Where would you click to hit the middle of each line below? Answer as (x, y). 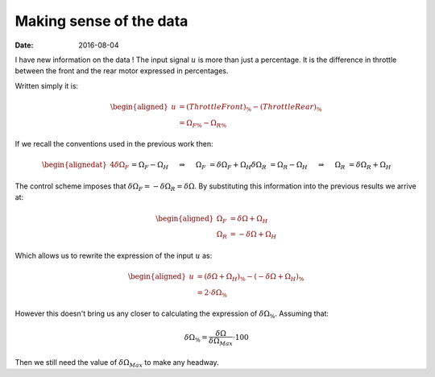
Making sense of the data (101, 21)
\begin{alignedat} (75, 165)
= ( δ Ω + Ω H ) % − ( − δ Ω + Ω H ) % (251, 278)
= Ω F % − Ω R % (203, 123)
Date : (24, 45)
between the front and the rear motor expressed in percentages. (122, 71)
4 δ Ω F (120, 166)
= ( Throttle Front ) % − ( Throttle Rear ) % (250, 107)
